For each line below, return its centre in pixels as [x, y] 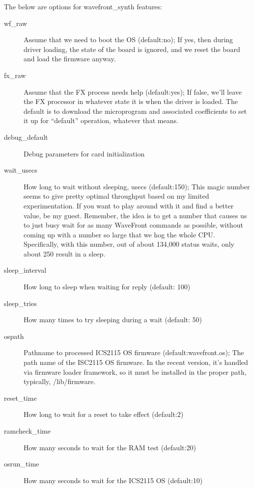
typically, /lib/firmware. [60, 381]
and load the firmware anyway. [70, 59]
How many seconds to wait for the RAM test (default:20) [110, 447]
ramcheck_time [27, 431]
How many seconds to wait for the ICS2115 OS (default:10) [113, 480]
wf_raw [16, 23]
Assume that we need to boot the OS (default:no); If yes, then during [128, 39]
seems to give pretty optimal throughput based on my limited [116, 196]
